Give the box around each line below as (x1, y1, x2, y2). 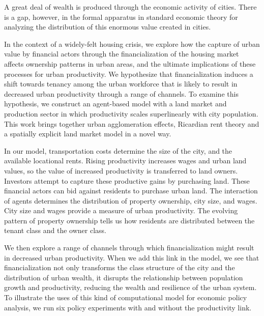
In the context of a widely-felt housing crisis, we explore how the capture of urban (4, 38, 260, 49)
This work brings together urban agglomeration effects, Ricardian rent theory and (4, 118, 259, 129)
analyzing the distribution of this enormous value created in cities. (4, 21, 211, 32)
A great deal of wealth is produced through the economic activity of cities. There (4, 2, 257, 12)
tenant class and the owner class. (4, 225, 106, 236)
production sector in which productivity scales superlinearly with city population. (4, 108, 258, 119)
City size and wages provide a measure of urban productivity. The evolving (4, 205, 238, 216)
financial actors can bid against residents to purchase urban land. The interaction (4, 185, 258, 196)
